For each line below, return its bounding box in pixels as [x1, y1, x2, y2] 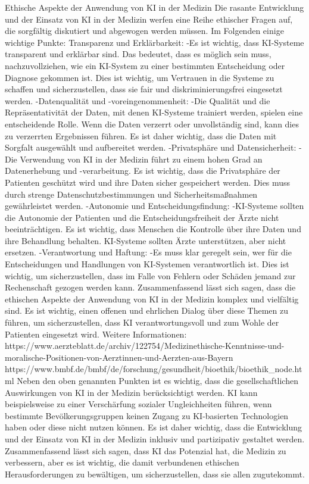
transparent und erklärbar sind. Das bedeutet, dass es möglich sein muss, [5, 48, 271, 60]
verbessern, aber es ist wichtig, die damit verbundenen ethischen [5, 456, 239, 469]
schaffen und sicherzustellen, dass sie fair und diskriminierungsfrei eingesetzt [5, 83, 283, 95]
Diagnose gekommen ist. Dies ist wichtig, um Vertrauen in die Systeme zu [5, 71, 274, 83]
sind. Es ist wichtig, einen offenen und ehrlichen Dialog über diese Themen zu [5, 304, 288, 317]
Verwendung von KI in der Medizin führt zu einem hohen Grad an [20, 152, 263, 165]
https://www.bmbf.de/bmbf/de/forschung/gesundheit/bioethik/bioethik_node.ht [5, 363, 302, 375]
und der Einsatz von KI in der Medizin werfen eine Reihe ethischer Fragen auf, [5, 13, 293, 25]
